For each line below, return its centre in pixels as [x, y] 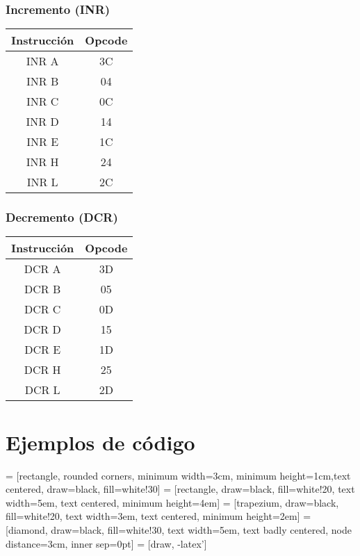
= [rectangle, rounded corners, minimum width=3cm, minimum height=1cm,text [178, 475]
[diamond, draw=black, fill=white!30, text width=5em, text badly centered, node [179, 529]
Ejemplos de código [100, 442]
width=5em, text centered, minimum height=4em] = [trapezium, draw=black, [172, 502]
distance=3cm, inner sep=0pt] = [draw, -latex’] [106, 543]
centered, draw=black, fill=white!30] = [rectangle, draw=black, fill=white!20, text [180, 489]
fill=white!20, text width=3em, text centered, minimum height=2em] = [158, 516]
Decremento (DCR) [62, 217]
